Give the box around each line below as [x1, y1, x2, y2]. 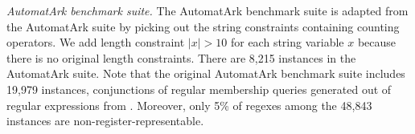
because [357, 34, 397, 51]
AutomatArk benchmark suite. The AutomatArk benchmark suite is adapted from [6, 2, 409, 18]
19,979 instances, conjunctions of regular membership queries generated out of [6, 80, 392, 97]
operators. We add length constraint [6, 34, 185, 51]
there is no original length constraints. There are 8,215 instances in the [6, 49, 356, 66]
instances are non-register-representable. [6, 112, 204, 129]
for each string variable [230, 34, 344, 51]
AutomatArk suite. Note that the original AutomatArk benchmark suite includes [6, 65, 405, 82]
